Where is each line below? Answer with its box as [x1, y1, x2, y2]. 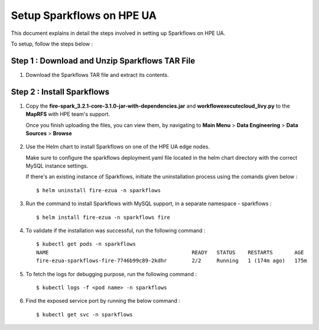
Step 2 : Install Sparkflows [11, 86, 109, 97]
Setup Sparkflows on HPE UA [11, 9, 157, 22]
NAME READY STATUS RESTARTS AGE [36, 249, 304, 255]
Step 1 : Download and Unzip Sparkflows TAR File [11, 56, 196, 66]
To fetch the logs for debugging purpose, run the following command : [25, 270, 197, 277]
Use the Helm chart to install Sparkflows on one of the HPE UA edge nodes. [25, 143, 210, 150]
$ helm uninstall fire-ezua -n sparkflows [36, 187, 161, 193]
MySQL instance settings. [25, 163, 89, 170]
